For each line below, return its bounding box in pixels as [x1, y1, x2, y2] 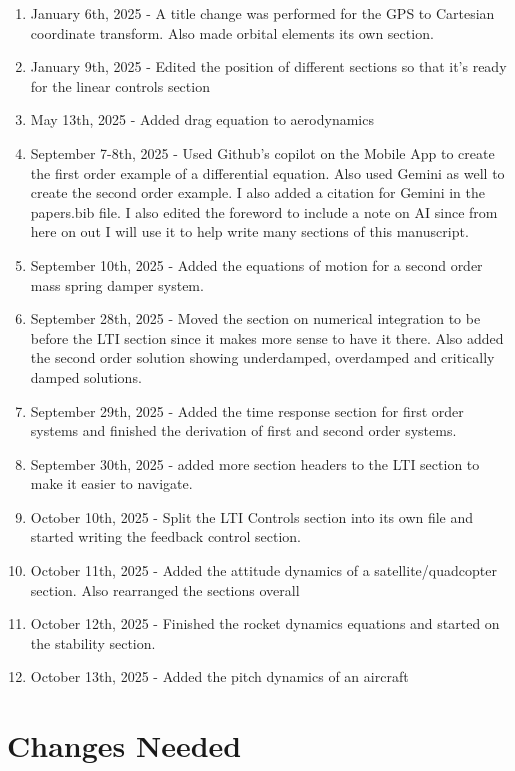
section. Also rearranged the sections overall [30, 579, 300, 600]
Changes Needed [7, 725, 242, 766]
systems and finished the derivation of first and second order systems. [30, 420, 457, 441]
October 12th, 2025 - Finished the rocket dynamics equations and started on [30, 613, 500, 634]
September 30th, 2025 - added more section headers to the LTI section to [30, 453, 480, 474]
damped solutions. [30, 366, 142, 387]
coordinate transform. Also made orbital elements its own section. [30, 22, 434, 43]
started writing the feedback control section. [30, 526, 301, 547]
